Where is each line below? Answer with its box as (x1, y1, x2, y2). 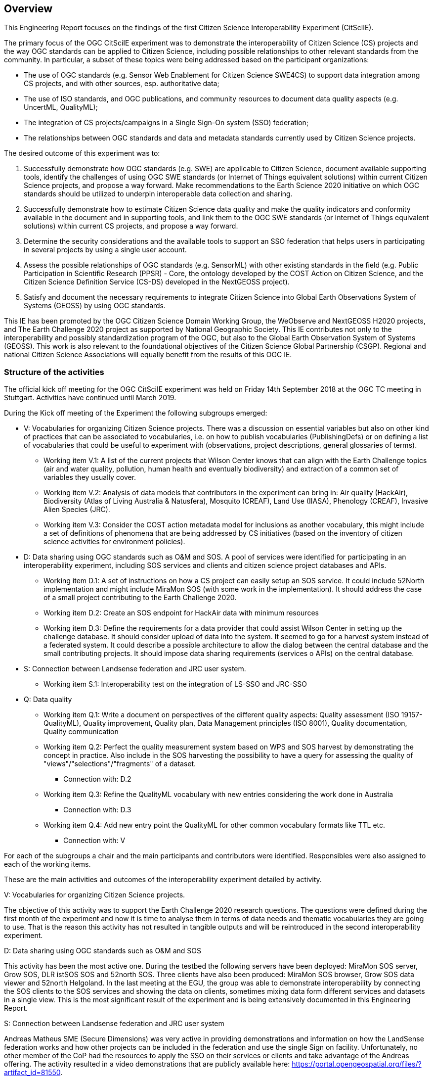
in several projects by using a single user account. (24, 245, 187, 254)
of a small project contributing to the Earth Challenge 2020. (43, 593, 237, 602)
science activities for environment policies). (43, 537, 185, 546)
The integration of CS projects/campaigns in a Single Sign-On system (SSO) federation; (24, 118, 309, 127)
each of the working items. (4, 860, 91, 869)
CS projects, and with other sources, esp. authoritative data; (24, 79, 219, 88)
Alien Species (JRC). (43, 505, 110, 514)
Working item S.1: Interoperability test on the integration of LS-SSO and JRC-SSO (43, 680, 307, 689)
